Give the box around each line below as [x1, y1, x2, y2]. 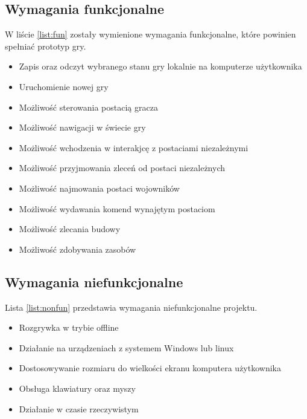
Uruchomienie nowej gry [19, 80, 109, 93]
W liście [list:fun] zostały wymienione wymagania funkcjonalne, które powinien [5, 28, 296, 41]
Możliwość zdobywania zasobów [19, 242, 136, 255]
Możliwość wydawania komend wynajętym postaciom [19, 202, 215, 215]
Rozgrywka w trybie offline [19, 321, 119, 334]
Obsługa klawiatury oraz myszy [19, 382, 136, 394]
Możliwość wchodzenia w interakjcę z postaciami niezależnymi [19, 141, 248, 154]
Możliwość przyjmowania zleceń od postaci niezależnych [19, 161, 226, 174]
